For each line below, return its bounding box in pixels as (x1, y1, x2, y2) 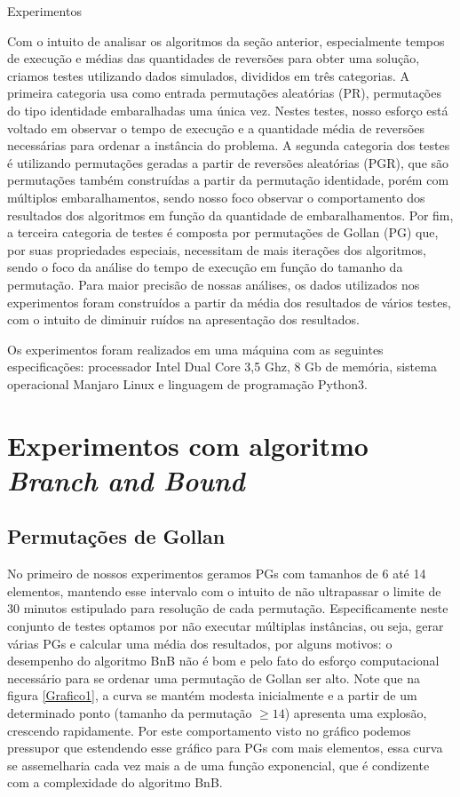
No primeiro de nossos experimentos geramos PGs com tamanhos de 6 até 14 (7, 564, 426, 583)
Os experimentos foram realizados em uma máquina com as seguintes (7, 339, 384, 358)
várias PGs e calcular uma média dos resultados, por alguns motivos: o (7, 634, 393, 652)
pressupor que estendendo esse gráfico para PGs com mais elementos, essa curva (7, 738, 443, 757)
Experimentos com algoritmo (7, 426, 369, 463)
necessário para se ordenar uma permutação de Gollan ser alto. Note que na (7, 668, 420, 687)
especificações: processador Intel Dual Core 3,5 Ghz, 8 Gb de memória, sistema (7, 357, 437, 376)
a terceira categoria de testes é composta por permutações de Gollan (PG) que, (7, 223, 439, 242)
